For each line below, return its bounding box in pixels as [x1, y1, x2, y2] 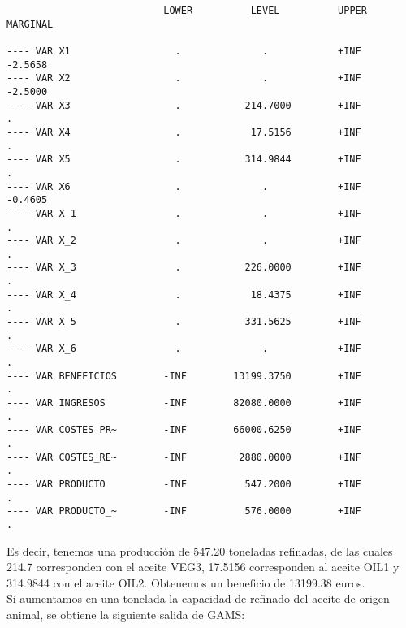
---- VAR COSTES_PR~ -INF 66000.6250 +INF [6, 424, 361, 436]
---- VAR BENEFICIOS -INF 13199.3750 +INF [6, 370, 361, 382]
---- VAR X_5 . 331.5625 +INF [6, 316, 361, 328]
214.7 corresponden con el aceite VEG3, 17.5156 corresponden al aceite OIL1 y [6, 558, 400, 575]
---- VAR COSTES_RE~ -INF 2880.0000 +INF [6, 451, 361, 463]
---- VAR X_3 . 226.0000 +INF [6, 262, 361, 274]
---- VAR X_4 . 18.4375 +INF [6, 288, 361, 301]
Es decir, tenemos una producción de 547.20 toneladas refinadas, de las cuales [6, 542, 393, 559]
